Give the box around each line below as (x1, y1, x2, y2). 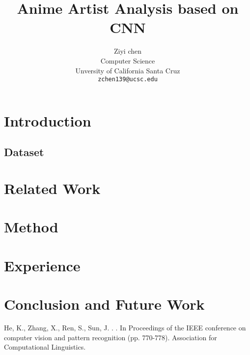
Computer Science (100, 55, 155, 65)
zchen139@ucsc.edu (98, 76, 158, 83)
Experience (4, 255, 81, 275)
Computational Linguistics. (4, 342, 86, 352)
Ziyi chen (114, 46, 141, 56)
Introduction (4, 110, 91, 130)
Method (4, 217, 58, 237)
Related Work (4, 178, 101, 198)
